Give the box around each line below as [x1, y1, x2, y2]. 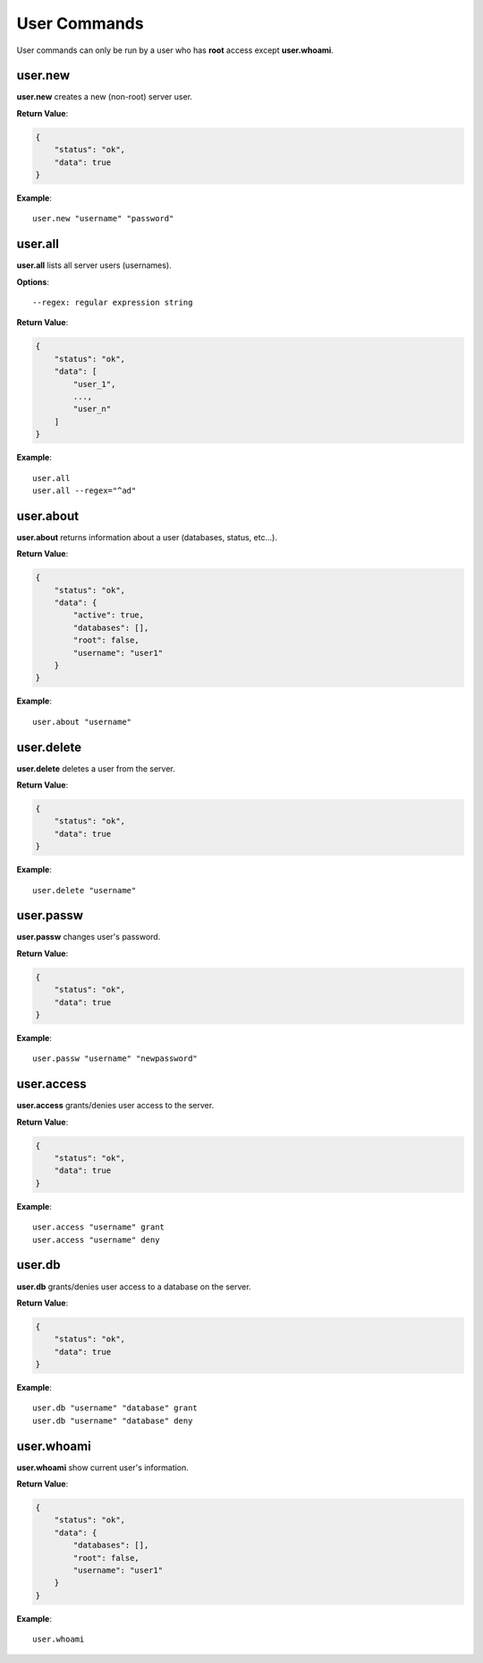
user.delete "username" [32, 885, 137, 895]
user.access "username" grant [32, 1222, 165, 1232]
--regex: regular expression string [32, 297, 193, 308]
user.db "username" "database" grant [32, 1403, 199, 1413]
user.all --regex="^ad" [32, 485, 137, 495]
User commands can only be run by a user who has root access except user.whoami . [16, 45, 335, 56]
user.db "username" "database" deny [32, 1416, 193, 1426]
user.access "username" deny [32, 1235, 160, 1245]
